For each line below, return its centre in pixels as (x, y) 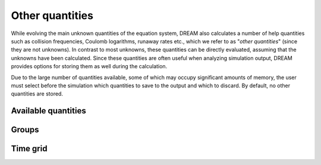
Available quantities (48, 111)
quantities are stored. (37, 94)
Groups (25, 130)
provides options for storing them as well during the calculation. (89, 66)
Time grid (29, 149)
